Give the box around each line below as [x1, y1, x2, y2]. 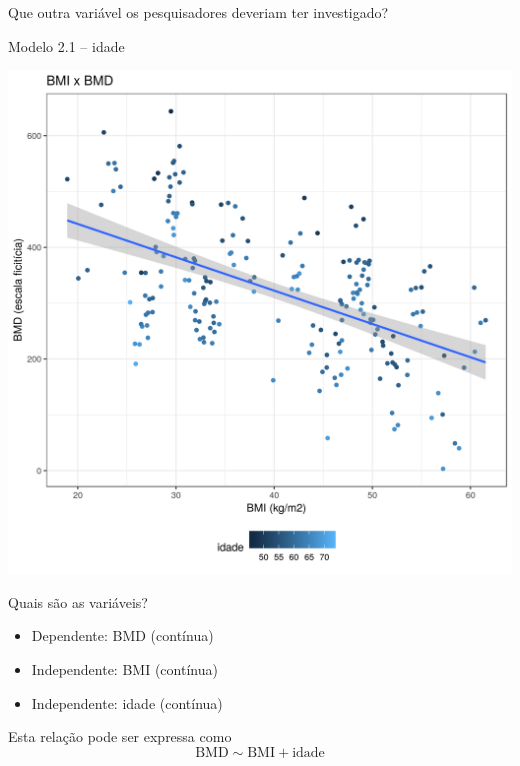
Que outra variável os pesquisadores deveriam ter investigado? [8, 2, 389, 22]
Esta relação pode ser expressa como [8, 726, 232, 747]
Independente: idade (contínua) [31, 692, 223, 713]
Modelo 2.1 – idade [8, 35, 125, 56]
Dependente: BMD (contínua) [31, 625, 214, 646]
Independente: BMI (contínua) [31, 658, 218, 679]
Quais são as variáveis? [8, 591, 148, 612]
